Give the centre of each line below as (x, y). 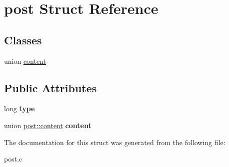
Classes (23, 40)
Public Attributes (50, 87)
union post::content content (48, 125)
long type (19, 108)
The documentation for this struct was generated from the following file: (115, 142)
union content (25, 61)
